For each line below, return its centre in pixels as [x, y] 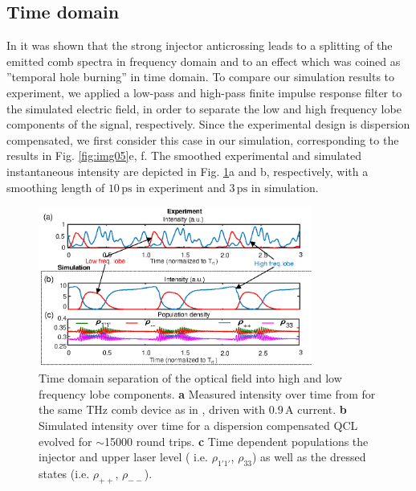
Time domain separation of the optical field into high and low [190, 378]
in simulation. [285, 187]
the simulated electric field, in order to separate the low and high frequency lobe [204, 108]
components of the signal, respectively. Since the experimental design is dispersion [208, 124]
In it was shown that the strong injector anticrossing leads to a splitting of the [200, 45]
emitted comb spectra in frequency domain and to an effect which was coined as [204, 61]
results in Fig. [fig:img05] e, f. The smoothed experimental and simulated [184, 155]
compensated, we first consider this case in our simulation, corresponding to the [203, 139]
